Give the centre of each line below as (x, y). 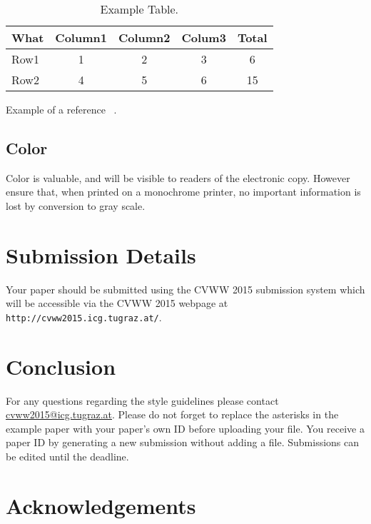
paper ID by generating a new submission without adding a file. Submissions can (183, 442)
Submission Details (101, 255)
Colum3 (204, 37)
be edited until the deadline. (67, 457)
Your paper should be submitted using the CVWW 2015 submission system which (185, 289)
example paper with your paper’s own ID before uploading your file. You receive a (185, 428)
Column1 (81, 37)
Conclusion (61, 366)
